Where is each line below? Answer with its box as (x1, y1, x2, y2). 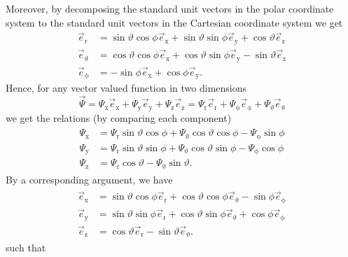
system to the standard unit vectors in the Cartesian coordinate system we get (6, 15, 343, 29)
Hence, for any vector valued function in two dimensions (6, 81, 247, 95)
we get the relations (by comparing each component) (6, 110, 232, 125)
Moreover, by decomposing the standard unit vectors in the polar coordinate (6, 1, 334, 15)
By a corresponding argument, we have (6, 172, 173, 186)
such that (6, 240, 46, 255)
